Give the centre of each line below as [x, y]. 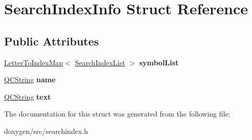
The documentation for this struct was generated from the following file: [117, 114]
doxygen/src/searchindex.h [46, 131]
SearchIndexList [100, 62]
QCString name [30, 79]
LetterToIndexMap [34, 62]
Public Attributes [52, 41]
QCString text [28, 96]
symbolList [159, 62]
